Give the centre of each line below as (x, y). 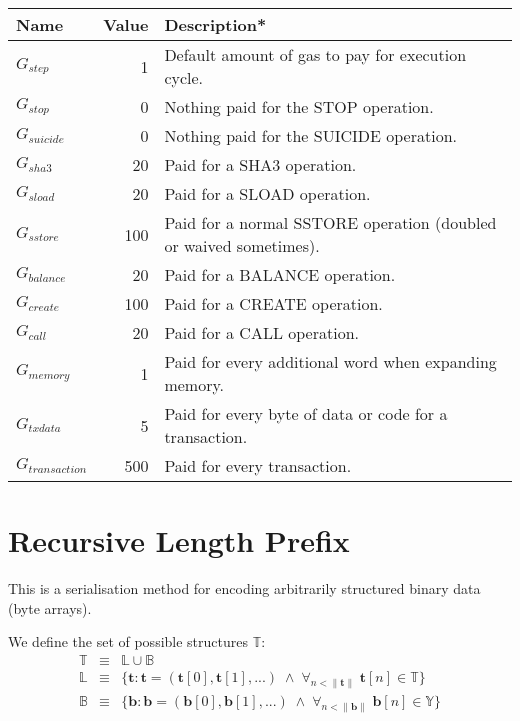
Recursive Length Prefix (179, 540)
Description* (215, 24)
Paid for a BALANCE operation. (280, 274)
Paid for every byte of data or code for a (306, 413)
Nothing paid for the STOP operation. (299, 106)
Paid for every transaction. (258, 465)
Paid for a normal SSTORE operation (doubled (330, 222)
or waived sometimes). (242, 245)
